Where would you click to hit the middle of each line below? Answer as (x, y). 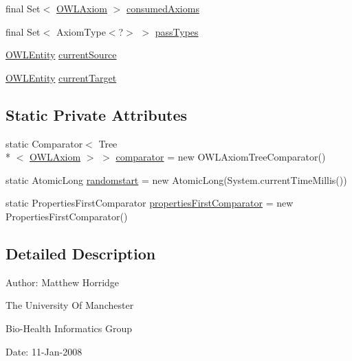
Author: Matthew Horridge (63, 282)
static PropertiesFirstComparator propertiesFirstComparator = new (150, 203)
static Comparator (44, 143)
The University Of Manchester (70, 305)
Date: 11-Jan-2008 (44, 351)
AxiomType (81, 31)
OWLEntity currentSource (61, 55)
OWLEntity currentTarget (61, 77)
